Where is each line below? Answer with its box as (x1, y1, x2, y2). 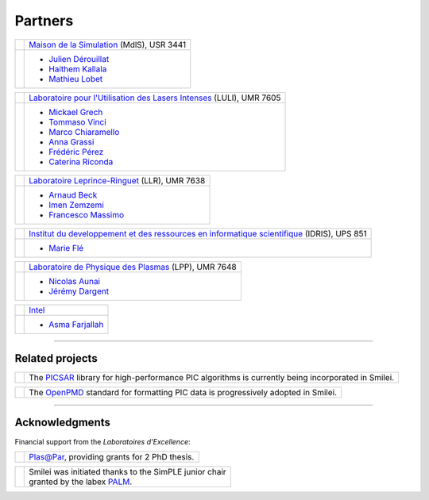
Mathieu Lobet (48, 73, 103, 84)
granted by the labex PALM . (29, 476, 133, 487)
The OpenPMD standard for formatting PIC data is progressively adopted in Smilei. (29, 387, 338, 398)
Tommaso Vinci (48, 116, 106, 127)
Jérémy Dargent (48, 286, 110, 297)
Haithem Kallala (48, 63, 107, 75)
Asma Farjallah (48, 318, 104, 329)
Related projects (14, 352, 99, 365)
